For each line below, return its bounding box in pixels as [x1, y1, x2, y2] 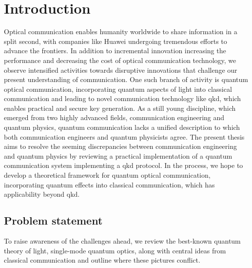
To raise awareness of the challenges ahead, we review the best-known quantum [4, 236, 241, 246]
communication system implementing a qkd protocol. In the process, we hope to [4, 160, 243, 170]
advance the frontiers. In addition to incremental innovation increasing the [4, 45, 226, 56]
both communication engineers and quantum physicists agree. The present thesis [4, 131, 245, 142]
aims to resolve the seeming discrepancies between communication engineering [4, 141, 237, 151]
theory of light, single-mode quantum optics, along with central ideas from [4, 245, 226, 255]
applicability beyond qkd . [4, 189, 80, 199]
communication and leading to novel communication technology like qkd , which [4, 93, 241, 103]
